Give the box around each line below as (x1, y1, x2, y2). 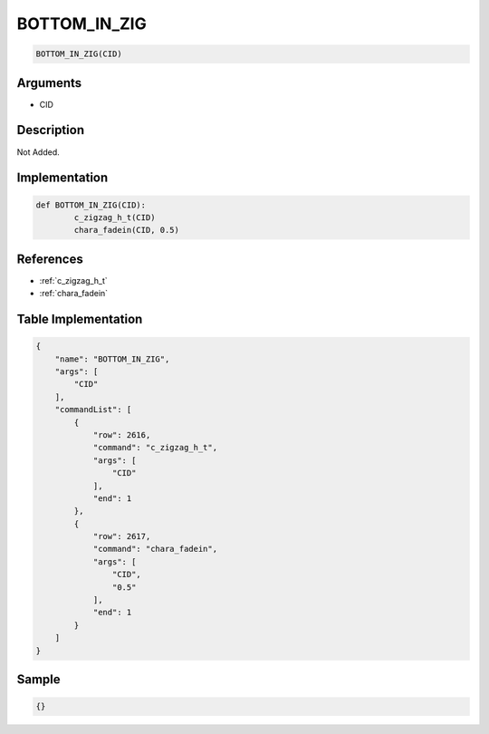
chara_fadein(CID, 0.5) (73, 225, 180, 236)
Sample (16, 671, 61, 687)
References (16, 251, 83, 266)
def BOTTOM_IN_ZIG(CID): (35, 199, 147, 210)
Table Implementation (16, 312, 143, 327)
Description (16, 122, 85, 138)
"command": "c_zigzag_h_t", (92, 442, 217, 453)
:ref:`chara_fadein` (39, 288, 109, 299)
